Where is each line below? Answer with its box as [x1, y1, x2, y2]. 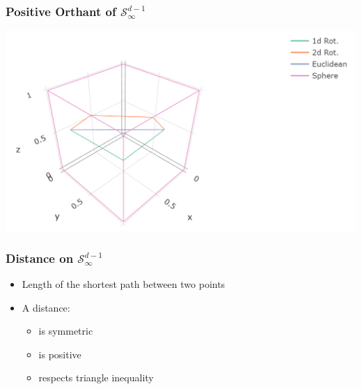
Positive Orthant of [6, 2, 116, 20]
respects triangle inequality [38, 370, 154, 385]
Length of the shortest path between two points [22, 276, 226, 291]
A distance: [22, 300, 70, 314]
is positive [38, 346, 81, 361]
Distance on [6, 249, 74, 266]
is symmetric [38, 323, 93, 338]
